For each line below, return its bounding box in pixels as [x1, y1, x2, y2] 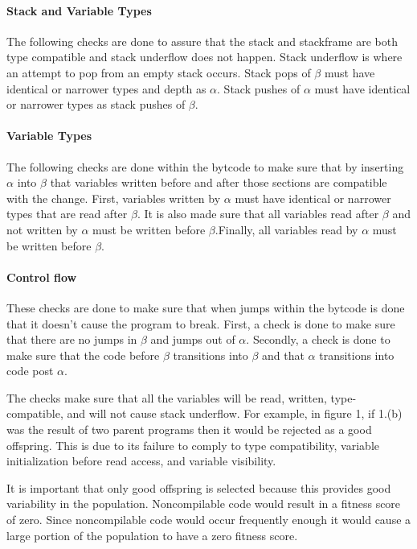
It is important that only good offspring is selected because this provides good [6, 479, 391, 496]
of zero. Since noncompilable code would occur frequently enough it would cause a [6, 511, 411, 528]
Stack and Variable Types [6, 2, 152, 19]
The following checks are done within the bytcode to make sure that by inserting [6, 158, 404, 175]
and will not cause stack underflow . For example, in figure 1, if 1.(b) [67, 405, 403, 422]
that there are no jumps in [6, 331, 137, 348]
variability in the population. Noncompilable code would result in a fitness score [6, 495, 401, 512]
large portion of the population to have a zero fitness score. [6, 526, 298, 543]
